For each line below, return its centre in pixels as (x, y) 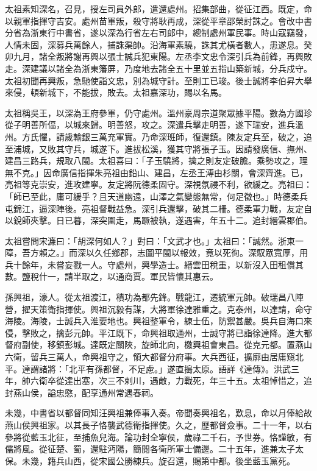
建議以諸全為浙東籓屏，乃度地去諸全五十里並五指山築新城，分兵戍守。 (171, 68)
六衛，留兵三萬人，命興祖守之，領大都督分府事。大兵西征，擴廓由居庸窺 (150, 357)
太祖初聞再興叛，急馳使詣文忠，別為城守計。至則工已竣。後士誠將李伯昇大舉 (158, 80)
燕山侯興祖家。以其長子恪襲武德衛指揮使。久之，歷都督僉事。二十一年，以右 (158, 425)
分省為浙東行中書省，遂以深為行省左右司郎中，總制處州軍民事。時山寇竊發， (158, 33)
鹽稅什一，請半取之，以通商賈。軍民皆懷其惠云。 (120, 276)
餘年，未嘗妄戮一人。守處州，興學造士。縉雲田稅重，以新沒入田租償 (158, 264)
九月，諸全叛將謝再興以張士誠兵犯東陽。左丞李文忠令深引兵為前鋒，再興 (158, 56)
